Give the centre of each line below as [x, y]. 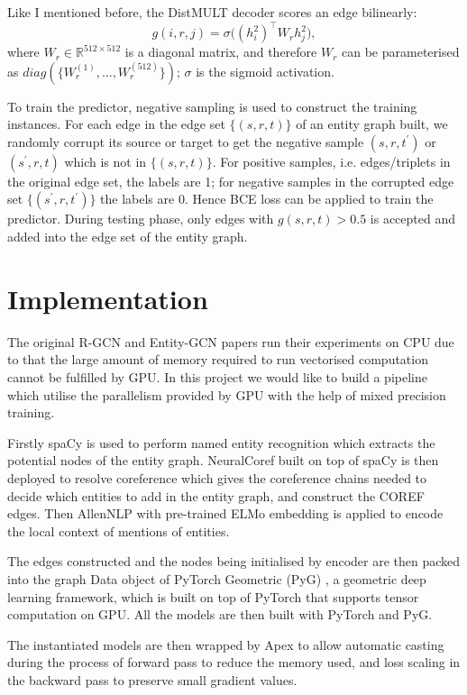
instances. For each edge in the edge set [116, 124]
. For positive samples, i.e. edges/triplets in [331, 161]
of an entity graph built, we [372, 124]
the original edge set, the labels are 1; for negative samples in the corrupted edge [231, 181]
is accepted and [413, 219]
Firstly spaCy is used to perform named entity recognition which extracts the [221, 442]
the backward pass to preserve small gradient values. [152, 679]
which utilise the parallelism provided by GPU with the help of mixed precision [227, 394]
